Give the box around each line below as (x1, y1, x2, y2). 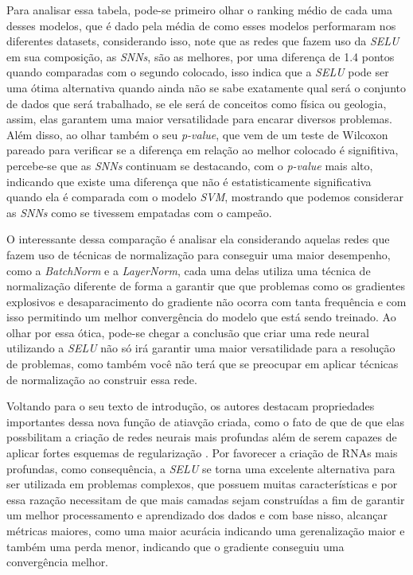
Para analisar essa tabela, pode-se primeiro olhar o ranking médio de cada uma (6, 2, 392, 17)
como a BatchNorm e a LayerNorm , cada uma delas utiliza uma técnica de (6, 262, 371, 278)
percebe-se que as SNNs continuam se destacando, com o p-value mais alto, (6, 157, 373, 173)
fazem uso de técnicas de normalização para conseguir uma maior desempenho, (6, 246, 391, 262)
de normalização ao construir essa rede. (6, 371, 197, 387)
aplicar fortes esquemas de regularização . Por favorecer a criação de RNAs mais (6, 445, 398, 461)
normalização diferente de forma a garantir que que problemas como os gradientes (6, 278, 405, 294)
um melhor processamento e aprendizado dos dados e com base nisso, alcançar (6, 507, 388, 523)
